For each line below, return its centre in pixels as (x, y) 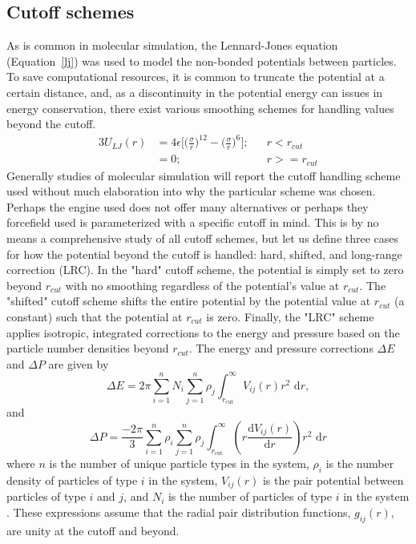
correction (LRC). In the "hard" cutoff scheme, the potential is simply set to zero (205, 270)
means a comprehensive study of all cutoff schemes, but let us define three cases (203, 238)
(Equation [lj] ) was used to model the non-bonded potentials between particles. (202, 60)
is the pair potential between (333, 480)
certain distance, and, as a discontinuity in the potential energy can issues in (195, 92)
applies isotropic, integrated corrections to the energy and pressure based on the (203, 332)
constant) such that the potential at (95, 316)
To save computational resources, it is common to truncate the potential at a (196, 77)
